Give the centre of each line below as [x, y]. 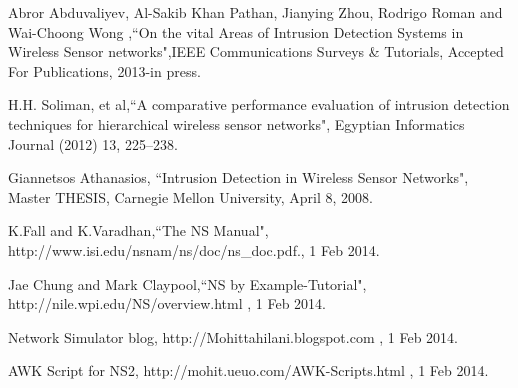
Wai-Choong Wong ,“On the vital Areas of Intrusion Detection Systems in [236, 31]
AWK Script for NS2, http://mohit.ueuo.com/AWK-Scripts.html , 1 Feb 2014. [248, 370]
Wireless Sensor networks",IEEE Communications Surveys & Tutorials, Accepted [256, 51]
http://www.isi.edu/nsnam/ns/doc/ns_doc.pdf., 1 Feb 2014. [194, 249]
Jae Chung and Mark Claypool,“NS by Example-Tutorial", [187, 283]
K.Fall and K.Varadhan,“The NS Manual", [138, 230]
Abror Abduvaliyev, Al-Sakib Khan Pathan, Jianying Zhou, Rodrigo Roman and [255, 12]
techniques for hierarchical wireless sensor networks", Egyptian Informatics [236, 123]
